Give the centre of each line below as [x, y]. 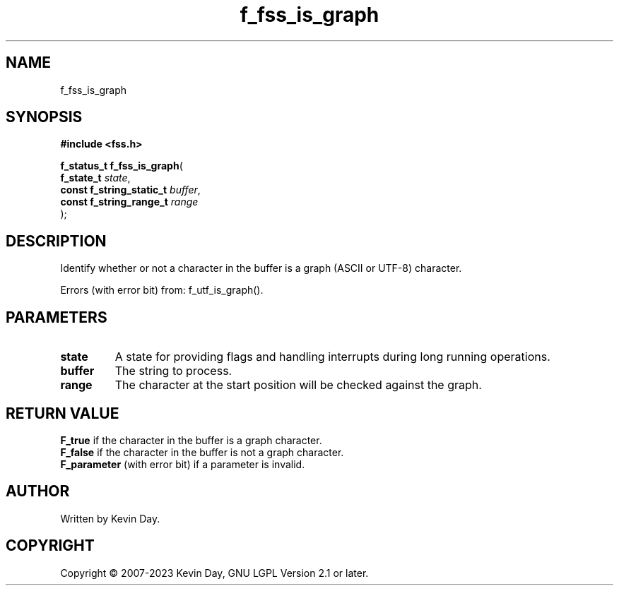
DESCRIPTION [56, 241]
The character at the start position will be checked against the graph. [298, 385]
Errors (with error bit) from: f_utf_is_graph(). [162, 290]
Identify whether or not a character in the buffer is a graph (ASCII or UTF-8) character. [261, 268]
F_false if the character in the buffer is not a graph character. [202, 452]
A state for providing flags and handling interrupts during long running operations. [332, 357]
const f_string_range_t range [129, 202]
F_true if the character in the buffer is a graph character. [191, 440]
